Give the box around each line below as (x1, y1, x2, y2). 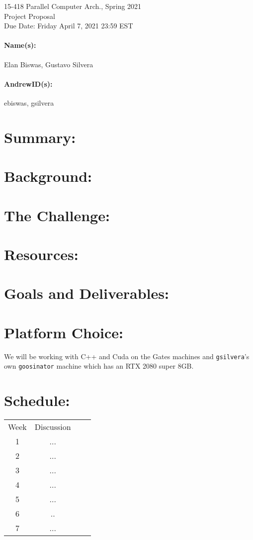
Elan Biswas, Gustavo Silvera (4, 59, 93, 69)
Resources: (4, 244, 79, 264)
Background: (4, 166, 92, 186)
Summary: (4, 127, 76, 147)
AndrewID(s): (4, 78, 53, 89)
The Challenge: (4, 205, 110, 225)
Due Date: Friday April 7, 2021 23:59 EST (4, 20, 133, 31)
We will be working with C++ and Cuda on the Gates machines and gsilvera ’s (4, 351, 250, 361)
